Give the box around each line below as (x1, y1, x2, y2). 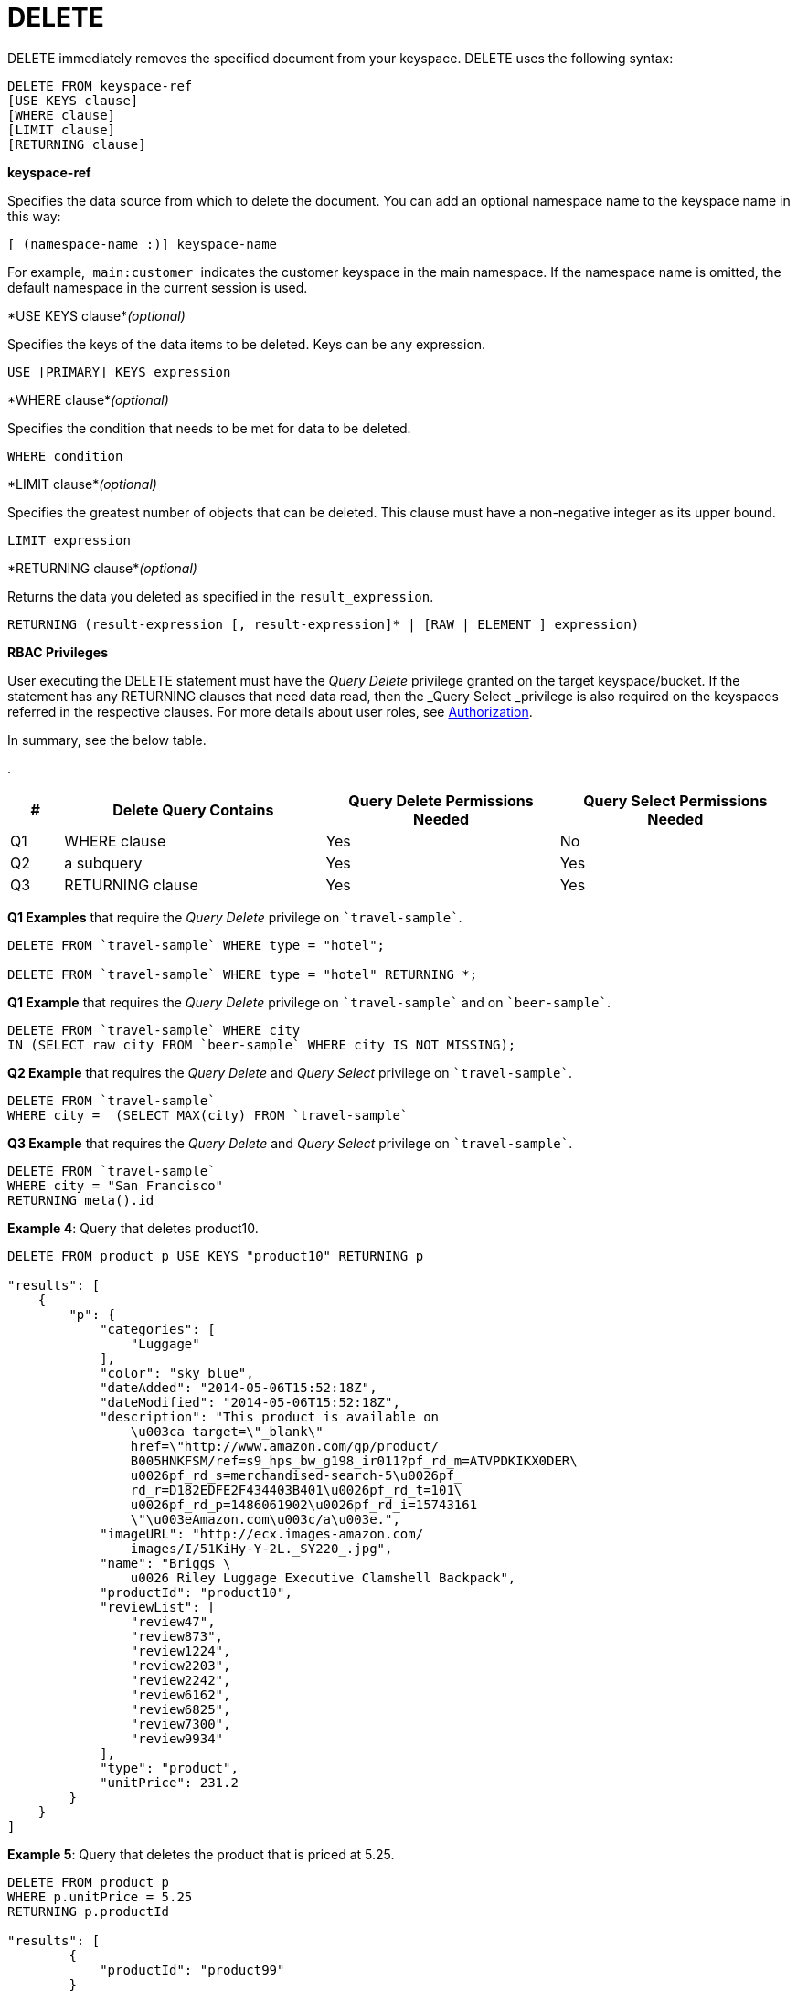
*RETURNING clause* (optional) (7, 559, 197, 576)
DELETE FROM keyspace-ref (7, 78, 193, 93)
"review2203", (130, 1657, 231, 1673)
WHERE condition (7, 448, 123, 463)
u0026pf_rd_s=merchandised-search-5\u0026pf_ (130, 1467, 462, 1483)
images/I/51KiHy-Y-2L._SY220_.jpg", (130, 1540, 393, 1556)
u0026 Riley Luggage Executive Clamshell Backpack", (130, 1570, 516, 1585)
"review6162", (130, 1687, 231, 1702)
